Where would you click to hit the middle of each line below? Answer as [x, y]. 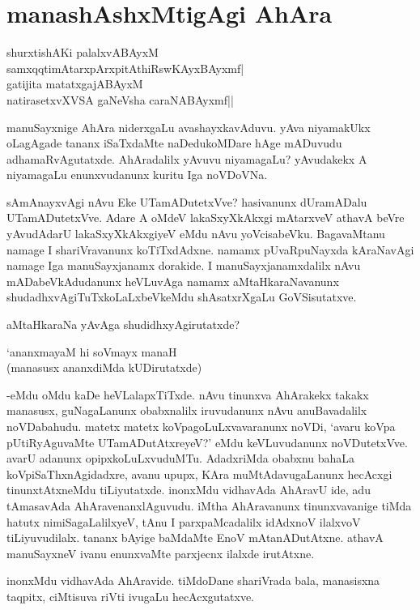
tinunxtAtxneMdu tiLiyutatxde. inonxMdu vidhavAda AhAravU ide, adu [189, 490]
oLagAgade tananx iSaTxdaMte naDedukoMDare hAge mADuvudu [174, 143]
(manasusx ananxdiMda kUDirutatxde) [104, 367]
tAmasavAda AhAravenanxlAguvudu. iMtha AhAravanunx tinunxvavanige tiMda [209, 505]
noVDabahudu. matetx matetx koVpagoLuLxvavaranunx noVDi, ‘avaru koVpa [201, 426]
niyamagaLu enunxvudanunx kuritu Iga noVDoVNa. [137, 175]
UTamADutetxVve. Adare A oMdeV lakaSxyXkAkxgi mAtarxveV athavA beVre [206, 218]
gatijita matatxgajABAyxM [75, 84]
